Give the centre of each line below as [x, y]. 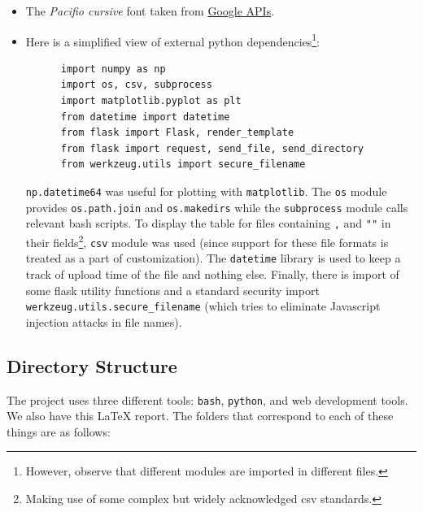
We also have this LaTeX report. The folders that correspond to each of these [200, 416]
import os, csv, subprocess [136, 85]
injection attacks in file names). [104, 321]
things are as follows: [59, 431]
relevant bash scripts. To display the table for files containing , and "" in [208, 223]
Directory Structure [92, 365]
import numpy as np [113, 69]
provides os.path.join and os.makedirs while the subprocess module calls [217, 207]
